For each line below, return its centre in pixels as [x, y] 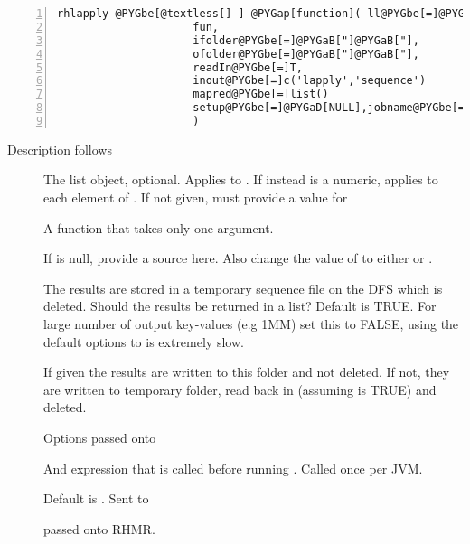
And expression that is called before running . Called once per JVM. [233, 468]
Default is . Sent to [96, 498]
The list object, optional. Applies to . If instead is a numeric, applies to [241, 179]
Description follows [60, 149]
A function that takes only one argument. [159, 227]
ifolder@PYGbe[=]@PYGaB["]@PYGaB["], [306, 40]
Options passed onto [100, 437]
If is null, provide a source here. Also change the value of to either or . [238, 258]
